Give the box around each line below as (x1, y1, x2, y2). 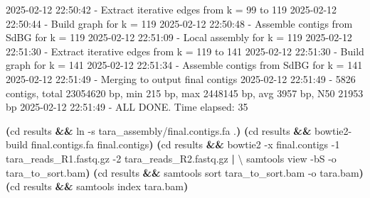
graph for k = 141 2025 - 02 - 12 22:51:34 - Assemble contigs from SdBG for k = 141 (6, 57, 363, 72)
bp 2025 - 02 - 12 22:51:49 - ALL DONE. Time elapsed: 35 (6, 99, 248, 114)
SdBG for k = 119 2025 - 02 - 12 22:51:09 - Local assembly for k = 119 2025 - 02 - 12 (6, 30, 352, 45)
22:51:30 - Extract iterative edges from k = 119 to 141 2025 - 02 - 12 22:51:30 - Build (6, 43, 364, 58)
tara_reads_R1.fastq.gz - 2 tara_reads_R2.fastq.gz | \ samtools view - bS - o (6, 150, 337, 165)
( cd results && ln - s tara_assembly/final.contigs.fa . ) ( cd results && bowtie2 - (6, 123, 352, 138)
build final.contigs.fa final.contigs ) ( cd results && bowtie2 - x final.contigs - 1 (6, 137, 340, 152)
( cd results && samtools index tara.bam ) (6, 179, 189, 194)
